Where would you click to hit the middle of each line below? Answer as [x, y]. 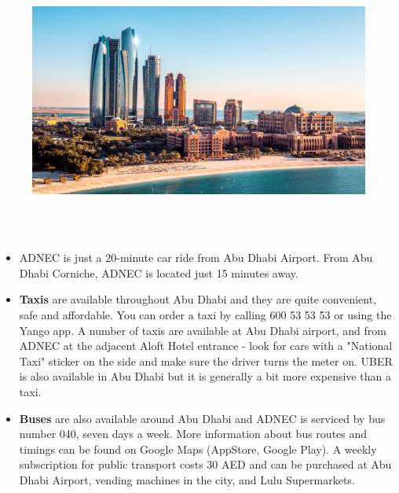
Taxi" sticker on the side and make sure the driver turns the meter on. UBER [206, 361]
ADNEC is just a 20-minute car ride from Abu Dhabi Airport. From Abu [196, 258]
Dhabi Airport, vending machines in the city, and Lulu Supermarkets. [187, 480]
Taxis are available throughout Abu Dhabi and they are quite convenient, [198, 299]
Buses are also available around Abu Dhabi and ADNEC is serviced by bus [202, 418]
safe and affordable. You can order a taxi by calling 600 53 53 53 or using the [205, 315]
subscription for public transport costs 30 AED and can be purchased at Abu [205, 464]
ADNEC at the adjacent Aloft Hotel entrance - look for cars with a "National [206, 346]
